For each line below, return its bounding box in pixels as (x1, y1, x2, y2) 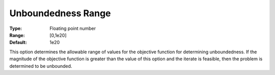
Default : (9, 40, 28, 46)
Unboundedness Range (9, 8, 112, 19)
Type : (9, 25, 22, 31)
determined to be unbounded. (9, 63, 72, 69)
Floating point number (49, 25, 96, 31)
